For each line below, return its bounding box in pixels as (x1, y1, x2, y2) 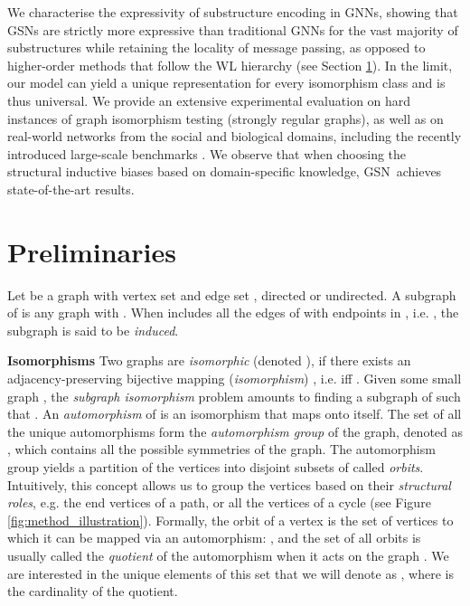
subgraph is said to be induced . (7, 320, 179, 339)
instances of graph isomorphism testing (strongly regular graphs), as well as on (7, 109, 444, 128)
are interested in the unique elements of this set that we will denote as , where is (7, 563, 455, 582)
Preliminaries (7, 232, 176, 270)
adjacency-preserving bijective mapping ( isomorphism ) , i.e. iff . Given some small (7, 369, 462, 388)
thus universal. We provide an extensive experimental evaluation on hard (7, 90, 411, 109)
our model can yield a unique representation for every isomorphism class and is (7, 73, 446, 92)
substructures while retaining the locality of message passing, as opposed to (7, 38, 426, 57)
